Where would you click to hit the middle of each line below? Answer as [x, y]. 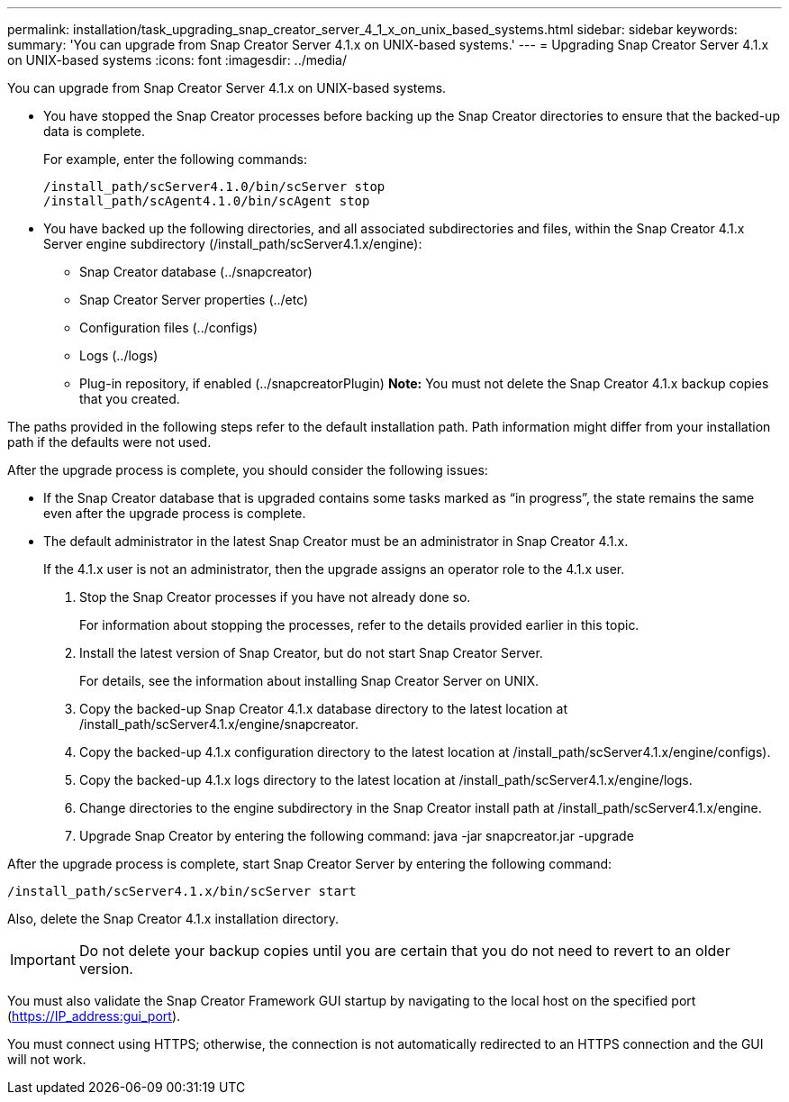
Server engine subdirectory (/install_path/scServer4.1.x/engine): [233, 244]
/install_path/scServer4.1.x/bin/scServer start [182, 891]
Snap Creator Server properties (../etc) [194, 300]
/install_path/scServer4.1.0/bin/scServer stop [214, 187]
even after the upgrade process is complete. [175, 513]
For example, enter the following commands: [176, 159]
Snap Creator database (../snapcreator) [196, 272]
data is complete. [95, 131]
